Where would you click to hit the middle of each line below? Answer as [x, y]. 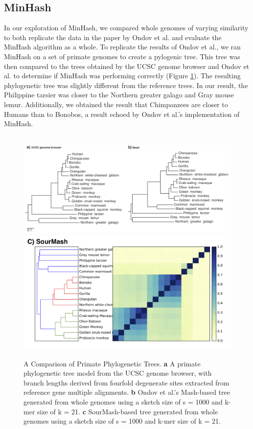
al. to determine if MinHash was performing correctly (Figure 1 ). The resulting [122, 76]
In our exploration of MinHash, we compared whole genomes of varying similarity [126, 28]
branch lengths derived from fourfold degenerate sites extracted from [126, 382]
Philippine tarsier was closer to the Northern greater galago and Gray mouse [119, 95]
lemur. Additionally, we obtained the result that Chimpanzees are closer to [116, 104]
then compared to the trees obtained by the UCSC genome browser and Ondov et [127, 66]
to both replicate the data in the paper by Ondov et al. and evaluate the [113, 37]
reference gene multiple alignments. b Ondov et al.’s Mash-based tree [127, 392]
